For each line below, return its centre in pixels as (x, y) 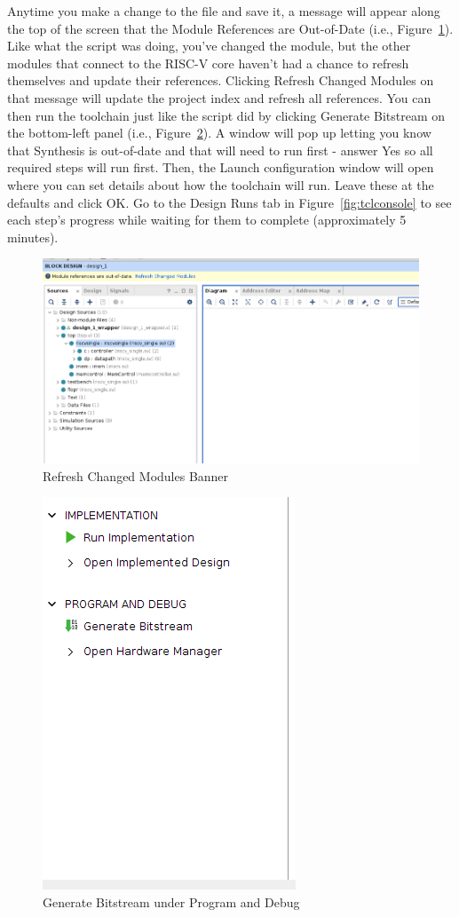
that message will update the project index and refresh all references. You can (219, 97)
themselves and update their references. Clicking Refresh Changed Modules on (221, 80)
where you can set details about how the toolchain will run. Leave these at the (221, 184)
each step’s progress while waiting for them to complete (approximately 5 (207, 220)
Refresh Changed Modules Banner (136, 475)
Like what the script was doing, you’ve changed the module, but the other (209, 46)
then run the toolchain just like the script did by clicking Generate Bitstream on (226, 115)
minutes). (33, 237)
